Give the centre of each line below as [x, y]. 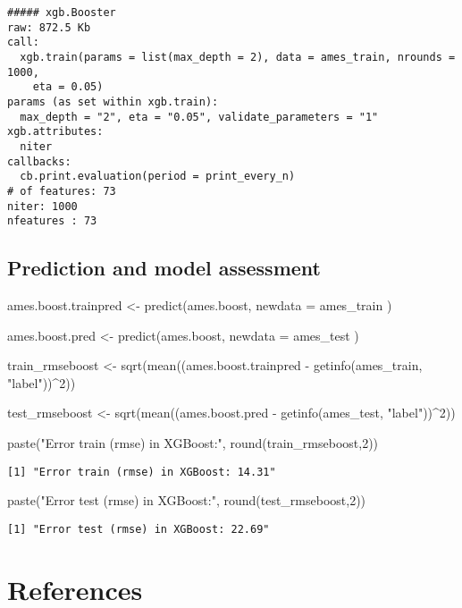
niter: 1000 [42, 206]
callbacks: [39, 161]
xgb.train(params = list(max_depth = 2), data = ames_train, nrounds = [238, 57]
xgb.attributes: [55, 132]
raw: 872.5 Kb [49, 27]
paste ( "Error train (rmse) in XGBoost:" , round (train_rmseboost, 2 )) [193, 443]
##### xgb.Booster [62, 13]
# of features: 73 [62, 191]
